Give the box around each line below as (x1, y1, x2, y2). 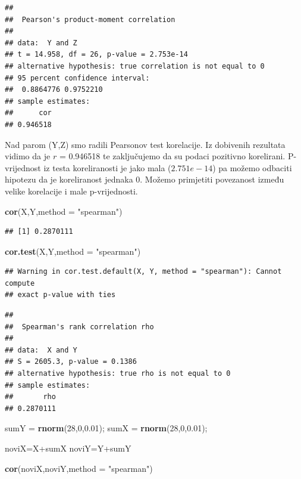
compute (5, 279, 35, 288)
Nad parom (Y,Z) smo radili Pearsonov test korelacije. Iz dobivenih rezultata (5, 138, 286, 150)
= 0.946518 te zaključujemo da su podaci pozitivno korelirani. (59, 150, 286, 162)
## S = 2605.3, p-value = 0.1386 (5, 357, 137, 366)
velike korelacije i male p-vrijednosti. (5, 184, 138, 197)
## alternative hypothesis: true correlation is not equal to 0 (5, 61, 265, 70)
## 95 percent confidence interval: (5, 73, 150, 82)
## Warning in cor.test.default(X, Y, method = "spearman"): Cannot (5, 267, 282, 276)
